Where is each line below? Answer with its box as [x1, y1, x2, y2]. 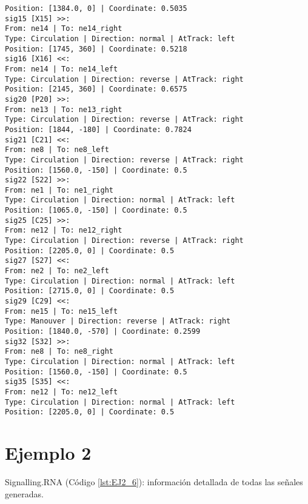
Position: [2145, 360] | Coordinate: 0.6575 [5, 85, 187, 94]
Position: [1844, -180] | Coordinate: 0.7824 [5, 125, 192, 134]
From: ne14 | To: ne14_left [5, 64, 118, 73]
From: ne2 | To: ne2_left [5, 267, 109, 276]
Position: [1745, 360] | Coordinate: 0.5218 [5, 44, 187, 53]
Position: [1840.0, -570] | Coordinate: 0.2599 [5, 327, 201, 336]
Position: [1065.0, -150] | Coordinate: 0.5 [5, 206, 187, 215]
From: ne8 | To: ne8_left [5, 145, 109, 154]
